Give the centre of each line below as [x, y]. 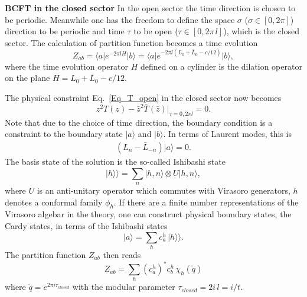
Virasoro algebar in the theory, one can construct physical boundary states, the [148, 214]
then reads [122, 254]
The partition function [45, 254]
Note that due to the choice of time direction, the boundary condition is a [139, 122]
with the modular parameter [124, 287]
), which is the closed [262, 31]
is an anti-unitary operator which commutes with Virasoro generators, [164, 190]
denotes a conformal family [54, 202]
